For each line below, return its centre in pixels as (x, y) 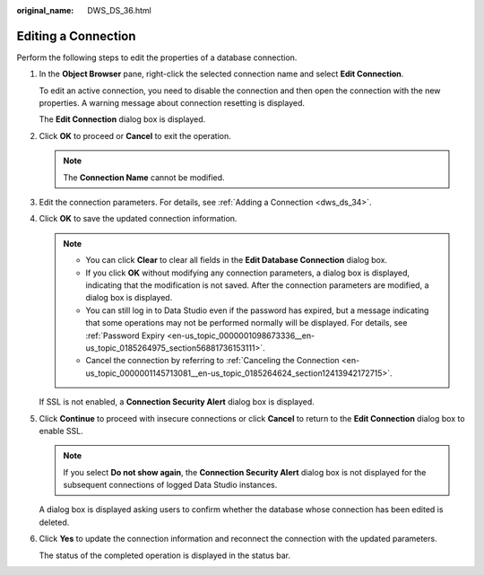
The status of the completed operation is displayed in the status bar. (165, 555)
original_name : (45, 10)
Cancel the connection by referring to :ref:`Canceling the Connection (212, 361)
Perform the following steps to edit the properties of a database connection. (157, 57)
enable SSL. (61, 431)
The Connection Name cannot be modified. (144, 177)
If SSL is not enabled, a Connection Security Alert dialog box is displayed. (177, 402)
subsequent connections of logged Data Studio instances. (170, 485)
